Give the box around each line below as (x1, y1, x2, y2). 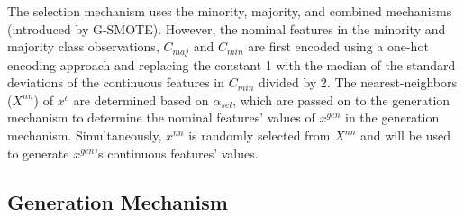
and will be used (359, 126, 451, 145)
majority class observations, (7, 37, 159, 56)
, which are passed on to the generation (232, 90, 450, 109)
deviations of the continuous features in (7, 73, 225, 92)
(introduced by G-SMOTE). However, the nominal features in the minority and (7, 19, 446, 38)
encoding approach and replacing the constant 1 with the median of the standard (7, 55, 456, 74)
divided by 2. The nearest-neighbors (259, 73, 457, 92)
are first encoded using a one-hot (248, 37, 429, 56)
